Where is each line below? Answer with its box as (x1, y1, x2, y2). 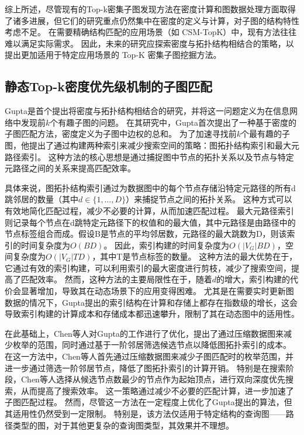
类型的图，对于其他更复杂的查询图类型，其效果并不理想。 (12, 419, 234, 431)
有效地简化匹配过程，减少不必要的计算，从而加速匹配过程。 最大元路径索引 (5, 204, 294, 216)
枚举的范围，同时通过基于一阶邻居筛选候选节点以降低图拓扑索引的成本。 (12, 339, 291, 351)
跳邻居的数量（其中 (5, 193, 78, 205)
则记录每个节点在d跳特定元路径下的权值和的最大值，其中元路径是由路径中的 (5, 216, 296, 228)
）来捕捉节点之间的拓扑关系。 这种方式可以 (126, 193, 292, 205)
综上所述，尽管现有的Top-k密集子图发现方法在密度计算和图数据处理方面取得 (5, 3, 296, 15)
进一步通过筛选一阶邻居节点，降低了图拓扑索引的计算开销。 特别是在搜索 (5, 361, 286, 374)
